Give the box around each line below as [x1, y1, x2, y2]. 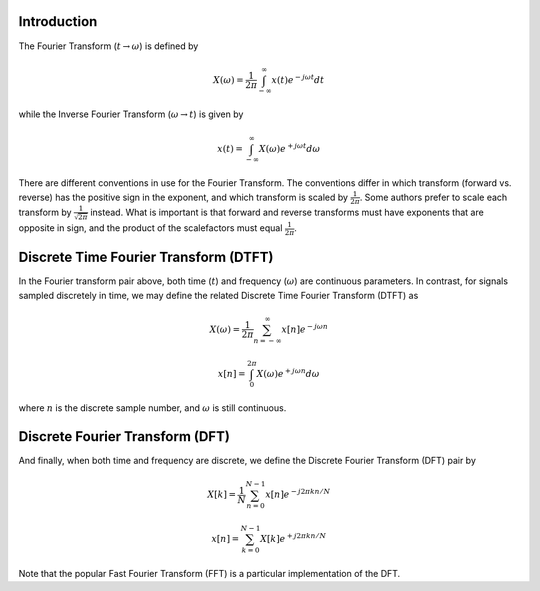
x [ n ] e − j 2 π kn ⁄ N [265, 487, 331, 500]
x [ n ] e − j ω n [281, 322, 329, 335]
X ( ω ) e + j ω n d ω [256, 366, 320, 379]
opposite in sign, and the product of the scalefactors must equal [18, 222, 283, 234]
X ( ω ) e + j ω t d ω [258, 141, 321, 154]
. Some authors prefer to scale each [359, 191, 508, 203]
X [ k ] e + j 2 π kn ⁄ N [260, 531, 327, 545]
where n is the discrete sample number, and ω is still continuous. [18, 402, 287, 414]
